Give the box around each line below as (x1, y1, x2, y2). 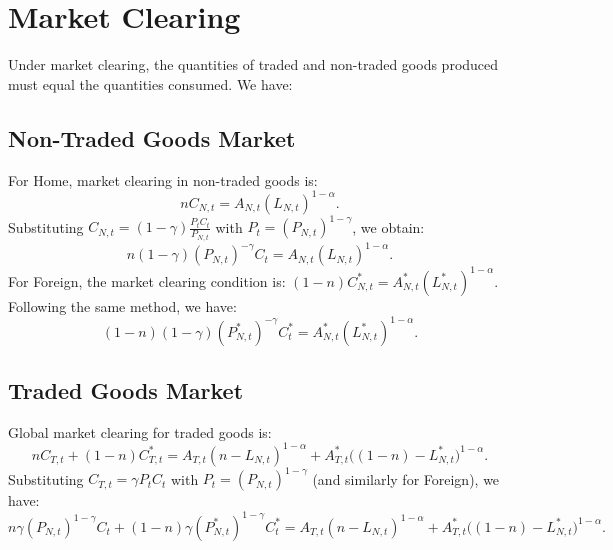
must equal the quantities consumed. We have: (8, 73, 293, 94)
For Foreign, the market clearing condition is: (8, 270, 286, 291)
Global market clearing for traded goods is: (8, 421, 272, 442)
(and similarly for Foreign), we (312, 468, 500, 489)
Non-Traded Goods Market (8, 122, 296, 153)
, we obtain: (352, 216, 425, 237)
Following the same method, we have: (8, 295, 237, 316)
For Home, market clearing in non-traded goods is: (8, 169, 318, 190)
